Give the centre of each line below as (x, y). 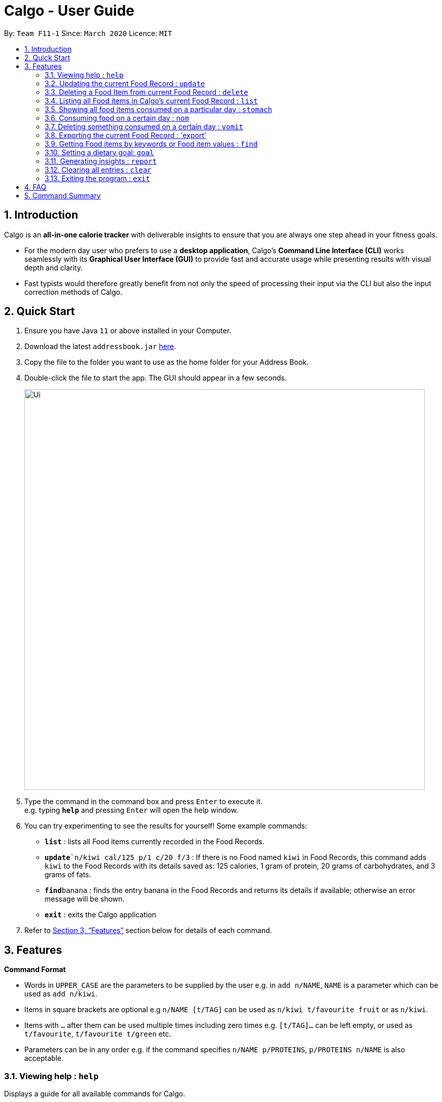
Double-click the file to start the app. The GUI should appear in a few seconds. (156, 378)
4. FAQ (35, 187)
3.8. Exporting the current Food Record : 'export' (125, 135)
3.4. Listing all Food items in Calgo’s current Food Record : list (151, 100)
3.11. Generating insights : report (101, 161)
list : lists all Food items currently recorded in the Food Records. (155, 842)
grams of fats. (68, 875)
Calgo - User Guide (69, 11)
